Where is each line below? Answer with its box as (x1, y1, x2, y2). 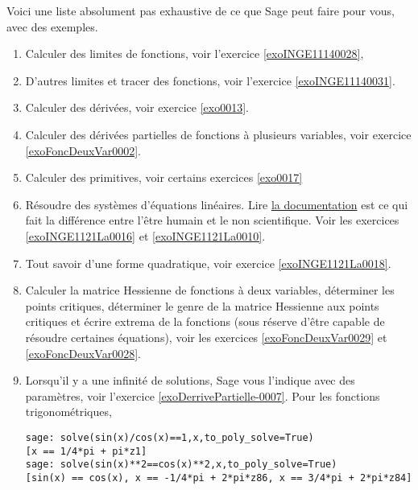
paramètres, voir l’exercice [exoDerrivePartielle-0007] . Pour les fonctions (25, 387, 380, 404)
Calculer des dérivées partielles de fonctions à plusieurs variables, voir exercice (25, 126, 412, 142)
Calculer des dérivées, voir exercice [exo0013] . (25, 99, 249, 116)
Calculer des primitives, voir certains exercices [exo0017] (25, 169, 303, 186)
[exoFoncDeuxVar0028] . (25, 344, 141, 361)
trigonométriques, (25, 403, 112, 420)
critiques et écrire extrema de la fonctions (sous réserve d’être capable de (25, 313, 385, 330)
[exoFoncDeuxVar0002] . (25, 142, 141, 159)
